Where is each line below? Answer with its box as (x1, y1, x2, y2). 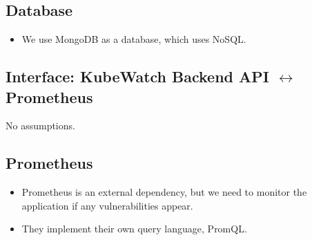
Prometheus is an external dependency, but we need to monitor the (21, 185, 307, 199)
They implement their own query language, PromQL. (21, 221, 247, 236)
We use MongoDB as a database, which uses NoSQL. (21, 32, 246, 46)
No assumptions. (6, 118, 75, 133)
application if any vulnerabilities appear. (21, 198, 193, 212)
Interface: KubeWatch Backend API (6, 66, 269, 87)
